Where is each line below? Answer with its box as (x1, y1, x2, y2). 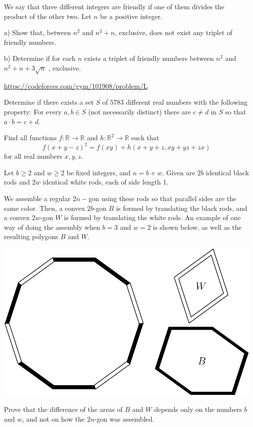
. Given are (162, 167, 195, 177)
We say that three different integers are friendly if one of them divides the (4, 1, 225, 11)
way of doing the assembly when (4, 222, 100, 232)
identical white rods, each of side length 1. (42, 177, 169, 187)
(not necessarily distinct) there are (88, 106, 191, 116)
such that (131, 132, 160, 143)
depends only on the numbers (154, 404, 242, 414)
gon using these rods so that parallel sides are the (88, 193, 236, 203)
